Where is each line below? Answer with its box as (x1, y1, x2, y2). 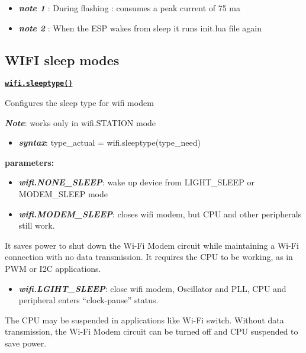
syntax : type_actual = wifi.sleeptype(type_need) (18, 136, 201, 149)
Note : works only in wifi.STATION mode (5, 116, 156, 129)
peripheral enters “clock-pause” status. (18, 294, 159, 306)
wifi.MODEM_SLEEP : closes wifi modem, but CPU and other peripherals (18, 207, 302, 220)
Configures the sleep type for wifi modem (5, 97, 154, 109)
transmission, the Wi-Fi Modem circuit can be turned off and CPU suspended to (5, 325, 298, 338)
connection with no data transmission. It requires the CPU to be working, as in (5, 251, 293, 263)
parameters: (5, 156, 54, 168)
